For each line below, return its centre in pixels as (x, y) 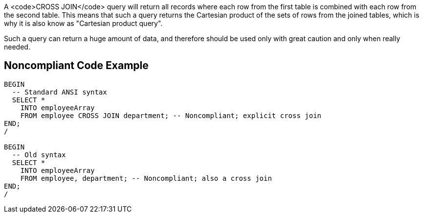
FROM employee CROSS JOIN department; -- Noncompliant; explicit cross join (171, 115)
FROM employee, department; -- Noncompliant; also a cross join (146, 178)
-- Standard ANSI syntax (59, 92)
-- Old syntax (39, 155)
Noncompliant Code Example (76, 66)
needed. (17, 47)
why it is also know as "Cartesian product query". (83, 23)
